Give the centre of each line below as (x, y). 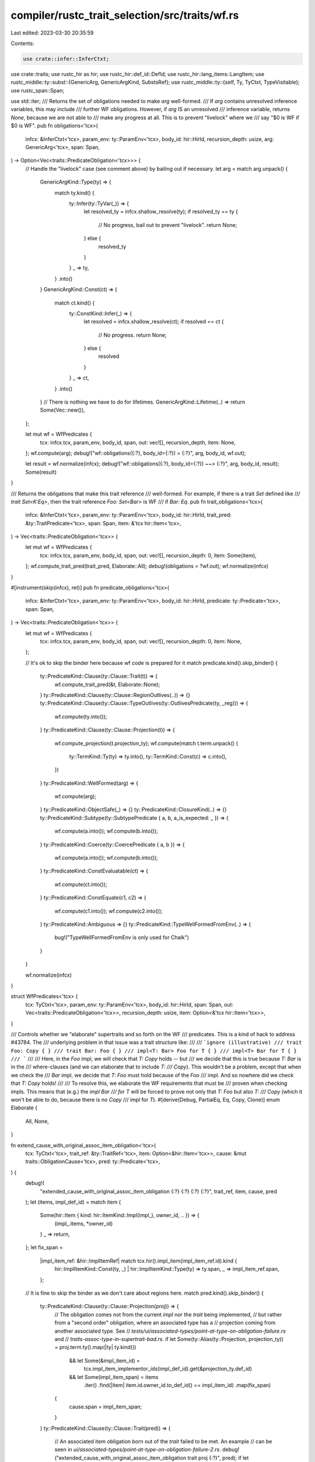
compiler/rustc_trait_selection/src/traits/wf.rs (125, 15)
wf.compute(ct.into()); (81, 884)
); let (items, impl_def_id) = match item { (73, 1202)
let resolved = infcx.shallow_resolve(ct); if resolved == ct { (154, 322)
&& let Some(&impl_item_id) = (104, 1360)
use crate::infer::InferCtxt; (66, 59)
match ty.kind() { (74, 192)
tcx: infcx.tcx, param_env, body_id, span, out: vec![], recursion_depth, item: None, (138, 442)
